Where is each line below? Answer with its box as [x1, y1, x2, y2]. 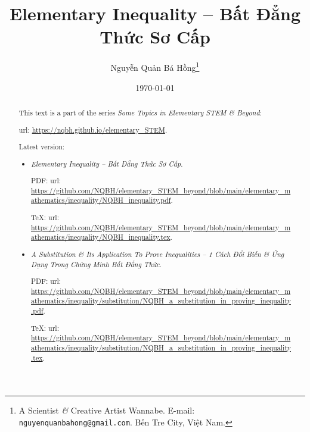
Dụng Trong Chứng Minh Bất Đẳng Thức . [31, 259, 162, 269]
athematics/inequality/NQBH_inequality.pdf [31, 195, 171, 205]
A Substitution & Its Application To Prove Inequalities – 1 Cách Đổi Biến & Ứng [31, 249, 284, 259]
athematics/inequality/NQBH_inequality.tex [31, 232, 170, 242]
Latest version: [18, 142, 65, 152]
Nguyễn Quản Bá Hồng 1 [110, 60, 200, 73]
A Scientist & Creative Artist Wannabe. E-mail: [18, 404, 195, 417]
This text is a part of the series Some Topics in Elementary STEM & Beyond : [18, 107, 262, 117]
